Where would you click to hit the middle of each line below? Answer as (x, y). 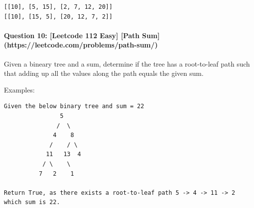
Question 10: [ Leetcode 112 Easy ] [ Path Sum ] (82, 35)
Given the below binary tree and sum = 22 (74, 106)
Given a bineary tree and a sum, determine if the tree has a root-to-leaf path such (127, 63)
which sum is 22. (32, 202)
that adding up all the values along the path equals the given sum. (104, 73)
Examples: (19, 89)
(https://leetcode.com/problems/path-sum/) (81, 45)
